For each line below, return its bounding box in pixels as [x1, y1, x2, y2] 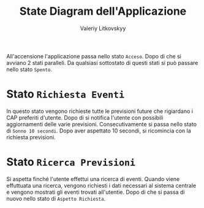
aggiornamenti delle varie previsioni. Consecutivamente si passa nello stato [6, 120, 197, 128]
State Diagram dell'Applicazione [19, 4, 187, 18]
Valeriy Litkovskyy [80, 25, 126, 32]
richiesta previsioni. [6, 133, 56, 141]
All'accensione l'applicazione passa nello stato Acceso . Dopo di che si [6, 52, 182, 60]
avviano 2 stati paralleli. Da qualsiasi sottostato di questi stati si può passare [6, 59, 198, 66]
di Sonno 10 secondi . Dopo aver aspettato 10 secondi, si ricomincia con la [6, 127, 191, 134]
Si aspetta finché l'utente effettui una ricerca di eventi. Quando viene [6, 175, 180, 182]
